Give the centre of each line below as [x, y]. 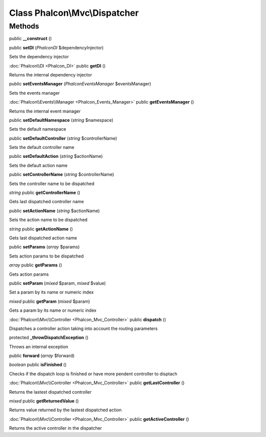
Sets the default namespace [38, 129]
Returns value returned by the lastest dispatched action [65, 410]
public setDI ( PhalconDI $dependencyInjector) [56, 47]
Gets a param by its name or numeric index [53, 310]
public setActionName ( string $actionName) [54, 211]
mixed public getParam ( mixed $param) [50, 301]
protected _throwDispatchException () [49, 337]
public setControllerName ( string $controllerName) [62, 175]
